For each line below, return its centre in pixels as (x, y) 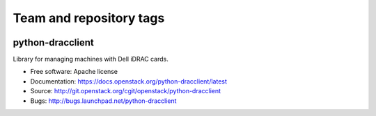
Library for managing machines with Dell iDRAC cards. (91, 59)
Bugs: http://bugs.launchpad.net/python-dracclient (103, 101)
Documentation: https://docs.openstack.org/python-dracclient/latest (129, 81)
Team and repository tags (89, 18)
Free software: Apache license (74, 72)
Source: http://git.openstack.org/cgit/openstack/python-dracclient (126, 91)
